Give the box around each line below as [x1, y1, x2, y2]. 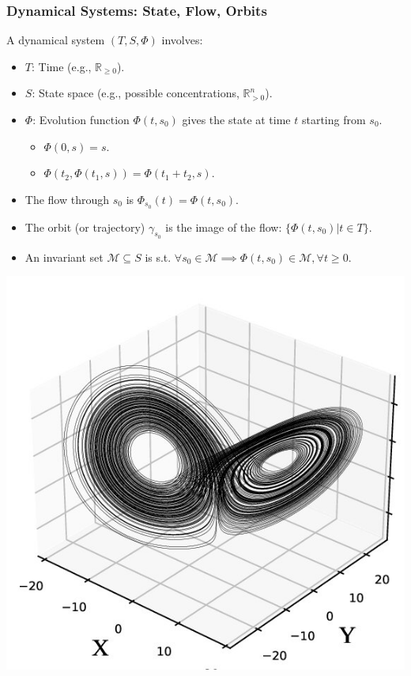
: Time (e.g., [31, 58, 92, 74]
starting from [301, 111, 366, 127]
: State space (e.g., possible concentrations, [32, 85, 239, 101]
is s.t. [145, 248, 172, 265]
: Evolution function [32, 111, 130, 127]
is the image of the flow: [165, 218, 282, 235]
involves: [161, 32, 203, 48]
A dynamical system [6, 32, 105, 48]
